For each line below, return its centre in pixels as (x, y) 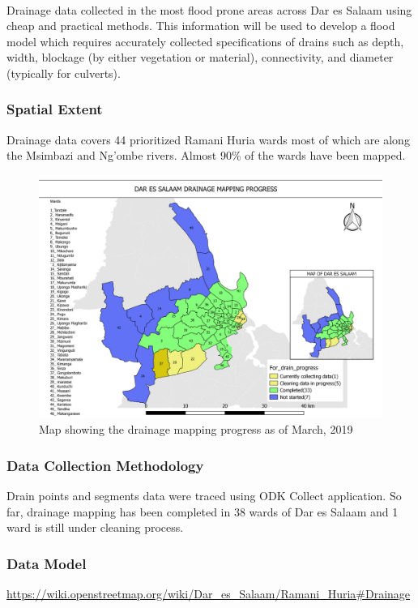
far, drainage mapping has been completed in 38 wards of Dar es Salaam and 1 (203, 511)
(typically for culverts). (64, 73)
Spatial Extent (55, 109)
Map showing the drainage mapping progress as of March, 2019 (196, 429)
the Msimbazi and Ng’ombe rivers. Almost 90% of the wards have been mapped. (206, 155)
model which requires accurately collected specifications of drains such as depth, (205, 41)
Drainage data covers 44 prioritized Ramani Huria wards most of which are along (208, 139)
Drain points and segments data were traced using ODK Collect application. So (204, 496)
